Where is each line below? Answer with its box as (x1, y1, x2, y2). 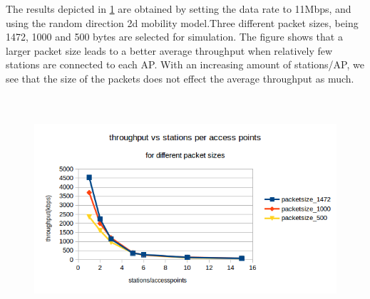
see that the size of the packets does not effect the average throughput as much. (6, 70, 354, 85)
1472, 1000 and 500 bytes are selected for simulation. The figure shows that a (6, 29, 343, 44)
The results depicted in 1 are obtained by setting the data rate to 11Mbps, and (6, 1, 351, 16)
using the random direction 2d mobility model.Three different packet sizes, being (6, 15, 359, 30)
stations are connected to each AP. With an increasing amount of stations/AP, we (6, 57, 364, 72)
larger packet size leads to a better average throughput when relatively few (6, 43, 333, 58)
